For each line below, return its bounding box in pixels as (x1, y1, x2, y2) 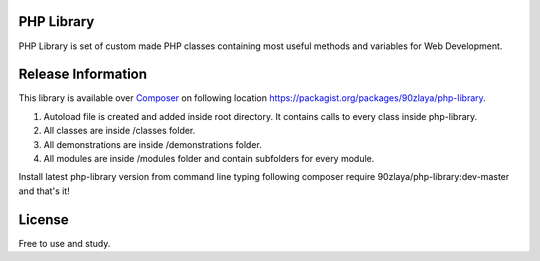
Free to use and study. (18, 237, 111, 249)
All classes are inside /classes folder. (43, 125, 196, 137)
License (18, 211, 69, 228)
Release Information (18, 66, 148, 83)
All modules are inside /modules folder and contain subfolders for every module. (43, 152, 375, 164)
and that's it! (18, 185, 70, 197)
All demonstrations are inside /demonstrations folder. (43, 138, 262, 150)
